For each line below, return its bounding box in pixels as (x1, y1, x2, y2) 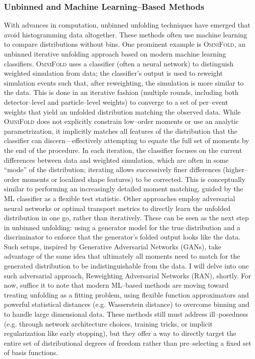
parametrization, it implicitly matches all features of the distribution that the (4, 125, 237, 136)
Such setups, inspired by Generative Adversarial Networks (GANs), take (4, 241, 222, 251)
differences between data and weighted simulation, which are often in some (4, 154, 229, 165)
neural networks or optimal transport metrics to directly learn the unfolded (4, 203, 231, 213)
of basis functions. (4, 347, 58, 358)
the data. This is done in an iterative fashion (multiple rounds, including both (4, 87, 239, 97)
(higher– (223, 164, 248, 175)
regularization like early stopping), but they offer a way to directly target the (4, 328, 236, 338)
